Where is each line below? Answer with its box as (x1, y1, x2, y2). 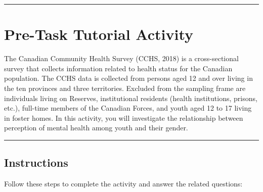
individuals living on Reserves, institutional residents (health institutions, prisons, (4, 92, 257, 103)
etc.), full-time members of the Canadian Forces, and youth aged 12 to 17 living (4, 103, 252, 113)
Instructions (4, 155, 68, 170)
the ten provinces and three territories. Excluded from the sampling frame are (4, 82, 246, 93)
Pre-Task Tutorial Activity (4, 24, 194, 44)
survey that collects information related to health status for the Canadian (4, 63, 233, 73)
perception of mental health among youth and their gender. (4, 122, 188, 133)
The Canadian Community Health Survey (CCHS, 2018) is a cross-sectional (4, 53, 239, 64)
